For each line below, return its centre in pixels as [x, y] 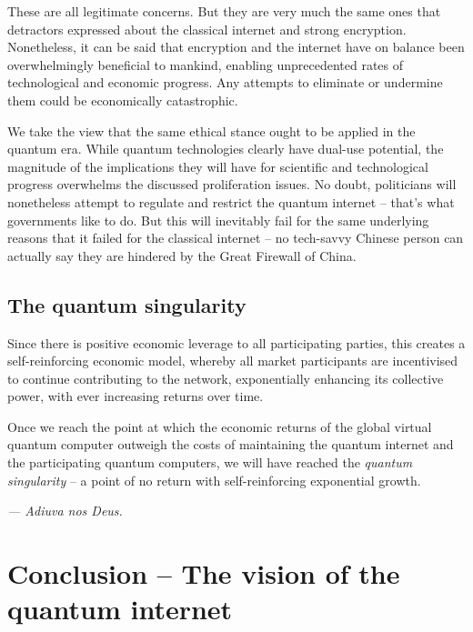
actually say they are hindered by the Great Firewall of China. [182, 255]
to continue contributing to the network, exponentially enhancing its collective [226, 378]
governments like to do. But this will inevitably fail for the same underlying [218, 220]
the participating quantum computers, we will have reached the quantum [210, 462]
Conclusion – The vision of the [204, 573]
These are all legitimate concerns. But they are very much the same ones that [224, 11]
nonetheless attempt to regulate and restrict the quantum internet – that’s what [231, 201]
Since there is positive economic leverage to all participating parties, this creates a [236, 342]
